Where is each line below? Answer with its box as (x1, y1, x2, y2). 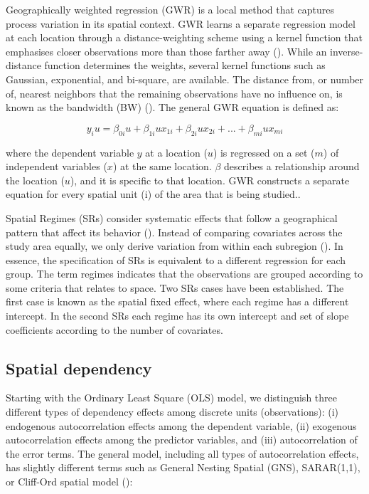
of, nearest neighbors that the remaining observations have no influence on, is (6, 85, 343, 100)
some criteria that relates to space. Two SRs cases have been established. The (6, 280, 344, 295)
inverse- (330, 43, 363, 58)
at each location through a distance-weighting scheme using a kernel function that (6, 30, 363, 45)
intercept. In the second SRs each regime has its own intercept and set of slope (6, 308, 349, 323)
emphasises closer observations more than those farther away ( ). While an (6, 43, 327, 58)
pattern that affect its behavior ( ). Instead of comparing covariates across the (6, 224, 343, 239)
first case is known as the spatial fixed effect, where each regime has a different (6, 294, 349, 309)
